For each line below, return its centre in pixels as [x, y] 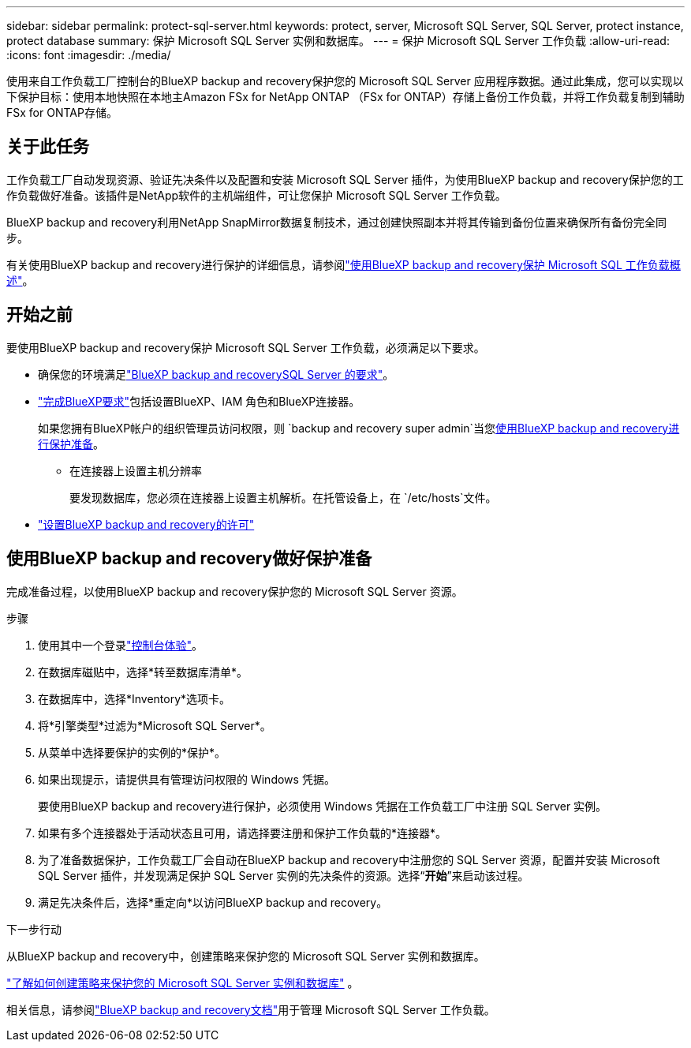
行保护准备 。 [71, 444]
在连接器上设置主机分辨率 [136, 470]
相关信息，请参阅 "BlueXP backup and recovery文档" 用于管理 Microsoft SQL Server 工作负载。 [251, 1009]
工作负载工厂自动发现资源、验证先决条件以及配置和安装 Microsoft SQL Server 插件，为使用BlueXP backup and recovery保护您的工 [345, 179]
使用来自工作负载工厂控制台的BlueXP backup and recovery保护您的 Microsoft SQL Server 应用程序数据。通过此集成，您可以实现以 [345, 81]
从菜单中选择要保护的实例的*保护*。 [132, 752]
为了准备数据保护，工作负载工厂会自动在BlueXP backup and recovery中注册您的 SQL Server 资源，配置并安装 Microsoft [349, 859]
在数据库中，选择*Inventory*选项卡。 [134, 698]
